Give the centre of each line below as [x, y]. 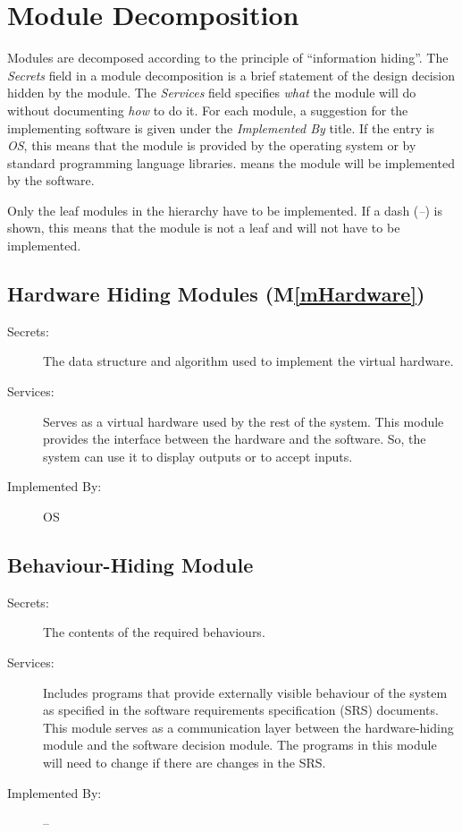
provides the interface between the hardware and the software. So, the [235, 439]
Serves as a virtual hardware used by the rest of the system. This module [244, 421]
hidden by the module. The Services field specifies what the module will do [212, 93]
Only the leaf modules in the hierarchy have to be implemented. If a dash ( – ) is [225, 210]
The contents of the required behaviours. [154, 632]
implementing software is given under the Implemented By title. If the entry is [221, 127]
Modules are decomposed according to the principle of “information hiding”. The [228, 58]
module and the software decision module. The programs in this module [240, 745]
